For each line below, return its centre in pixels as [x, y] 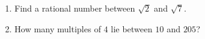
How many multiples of [58, 28]
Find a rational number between [75, 8]
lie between [131, 28]
